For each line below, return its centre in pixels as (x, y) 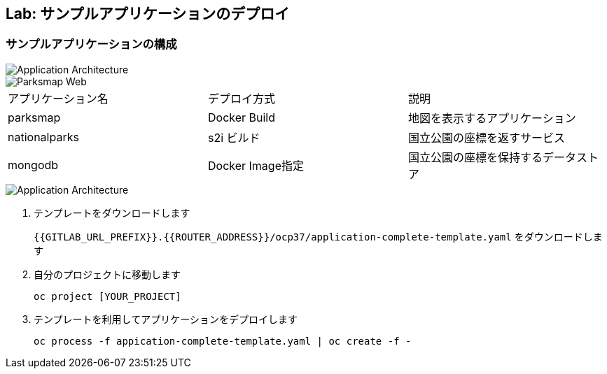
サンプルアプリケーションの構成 (91, 44)
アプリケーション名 (58, 98)
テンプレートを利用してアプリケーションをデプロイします (166, 319)
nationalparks (43, 137)
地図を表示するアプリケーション (492, 118)
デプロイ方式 (241, 98)
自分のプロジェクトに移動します (107, 274)
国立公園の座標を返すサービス (486, 137)
